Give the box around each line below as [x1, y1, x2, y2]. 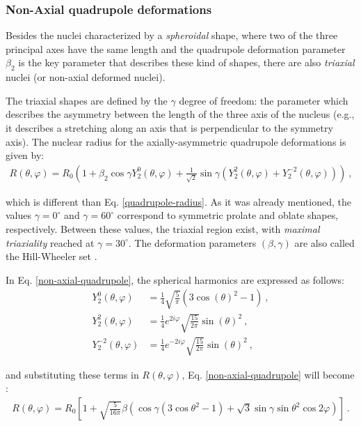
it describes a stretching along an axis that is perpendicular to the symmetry [6, 120, 333, 135]
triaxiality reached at [6, 235, 95, 250]
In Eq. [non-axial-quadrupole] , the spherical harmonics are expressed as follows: [6, 272, 345, 287]
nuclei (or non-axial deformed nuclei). [6, 70, 166, 84]
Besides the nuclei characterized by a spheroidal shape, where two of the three [6, 28, 338, 43]
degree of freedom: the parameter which [179, 93, 348, 107]
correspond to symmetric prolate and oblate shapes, [117, 208, 339, 222]
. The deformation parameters [128, 235, 257, 250]
